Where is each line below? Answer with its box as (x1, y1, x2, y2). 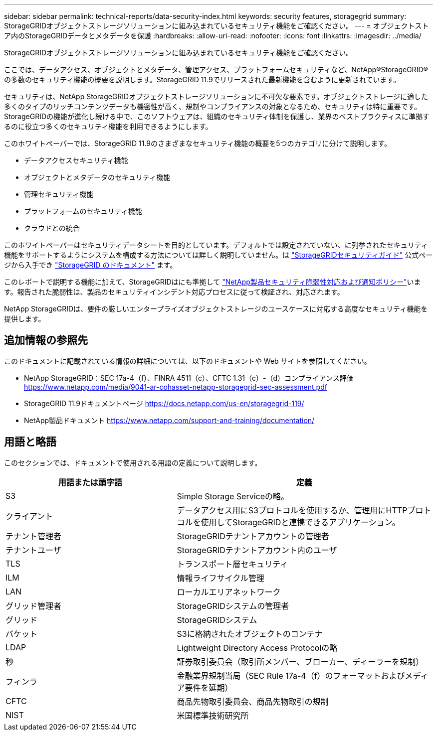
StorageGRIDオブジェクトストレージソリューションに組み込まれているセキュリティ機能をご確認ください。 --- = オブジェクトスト (4, 21, 429, 30)
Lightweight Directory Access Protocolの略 (177, 642, 338, 653)
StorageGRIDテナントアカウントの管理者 (177, 531, 329, 541)
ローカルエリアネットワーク (177, 587, 281, 597)
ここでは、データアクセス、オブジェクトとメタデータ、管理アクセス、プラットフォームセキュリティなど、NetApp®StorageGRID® (4, 65, 428, 74)
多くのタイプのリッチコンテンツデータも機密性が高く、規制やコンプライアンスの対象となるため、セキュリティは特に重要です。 (4, 102, 422, 111)
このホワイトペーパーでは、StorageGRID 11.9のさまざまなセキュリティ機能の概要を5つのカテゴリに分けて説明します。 (4, 139, 392, 147)
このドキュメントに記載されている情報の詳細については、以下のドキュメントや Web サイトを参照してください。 (4, 356, 371, 365)
